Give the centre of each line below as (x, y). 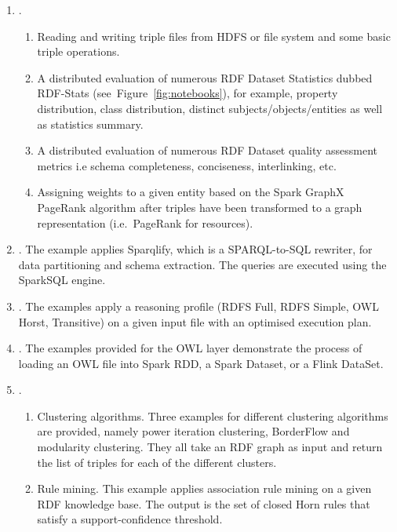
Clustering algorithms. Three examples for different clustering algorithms (213, 415)
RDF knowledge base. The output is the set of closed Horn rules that (204, 503)
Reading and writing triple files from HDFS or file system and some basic (214, 36)
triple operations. (78, 51)
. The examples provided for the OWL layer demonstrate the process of (190, 348)
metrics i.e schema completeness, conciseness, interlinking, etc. (187, 165)
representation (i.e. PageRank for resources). (145, 222)
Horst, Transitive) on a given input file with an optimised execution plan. (195, 321)
